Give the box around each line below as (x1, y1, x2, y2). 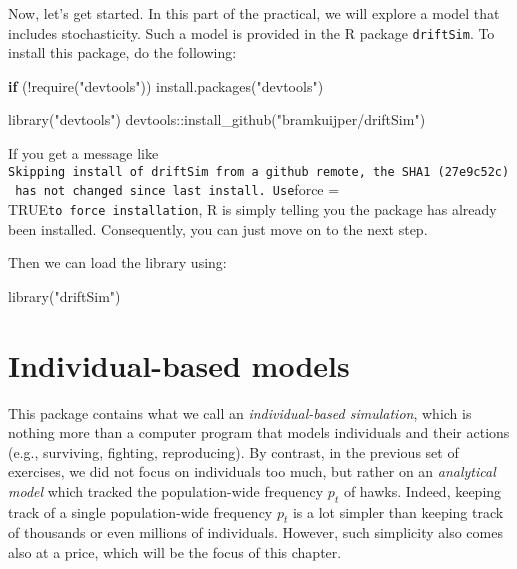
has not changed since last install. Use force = (15, 179, 340, 200)
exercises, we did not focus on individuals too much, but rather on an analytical (8, 461, 496, 482)
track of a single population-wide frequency (8, 501, 273, 522)
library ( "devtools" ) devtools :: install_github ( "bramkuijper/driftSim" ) (8, 109, 426, 130)
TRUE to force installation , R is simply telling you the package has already (8, 198, 497, 219)
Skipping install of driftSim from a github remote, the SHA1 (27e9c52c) (8, 164, 510, 179)
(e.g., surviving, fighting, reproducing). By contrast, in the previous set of (8, 441, 459, 462)
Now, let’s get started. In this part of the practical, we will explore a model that (8, 3, 500, 23)
